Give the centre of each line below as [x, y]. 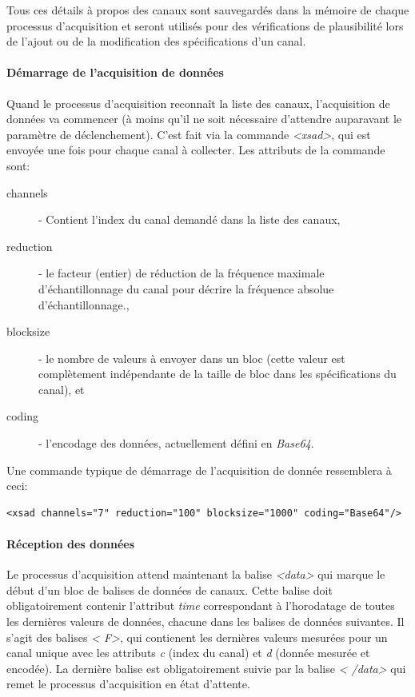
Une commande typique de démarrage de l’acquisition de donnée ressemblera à [199, 470]
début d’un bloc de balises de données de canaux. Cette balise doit [170, 589]
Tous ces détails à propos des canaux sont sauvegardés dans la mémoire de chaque [208, 10]
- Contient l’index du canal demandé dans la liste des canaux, [190, 219]
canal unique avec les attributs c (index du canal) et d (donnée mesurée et [188, 653]
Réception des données [71, 544]
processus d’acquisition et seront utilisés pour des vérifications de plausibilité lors [205, 25]
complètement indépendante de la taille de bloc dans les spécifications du [217, 374]
